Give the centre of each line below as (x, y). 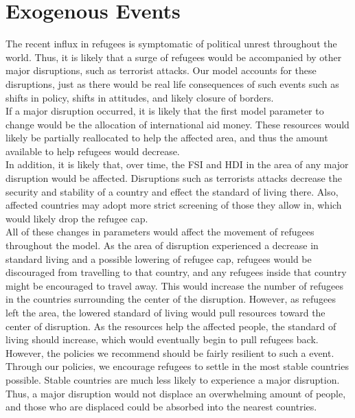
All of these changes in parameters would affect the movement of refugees (160, 232)
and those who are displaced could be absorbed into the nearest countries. (161, 407)
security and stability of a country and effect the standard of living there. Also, (172, 191)
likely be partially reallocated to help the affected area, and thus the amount (167, 138)
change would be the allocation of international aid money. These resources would (177, 124)
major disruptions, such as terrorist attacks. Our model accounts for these (161, 70)
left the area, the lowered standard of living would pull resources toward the (165, 312)
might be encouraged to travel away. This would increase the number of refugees (174, 285)
